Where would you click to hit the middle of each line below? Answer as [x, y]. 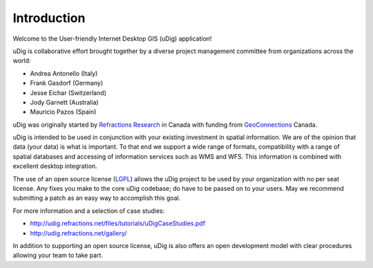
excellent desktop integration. [55, 166]
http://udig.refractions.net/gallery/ [78, 233]
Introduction [49, 18]
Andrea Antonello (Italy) [64, 73]
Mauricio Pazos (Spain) [63, 112]
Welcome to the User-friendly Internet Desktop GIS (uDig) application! [112, 39]
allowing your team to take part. [58, 256]
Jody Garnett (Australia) [65, 102]
